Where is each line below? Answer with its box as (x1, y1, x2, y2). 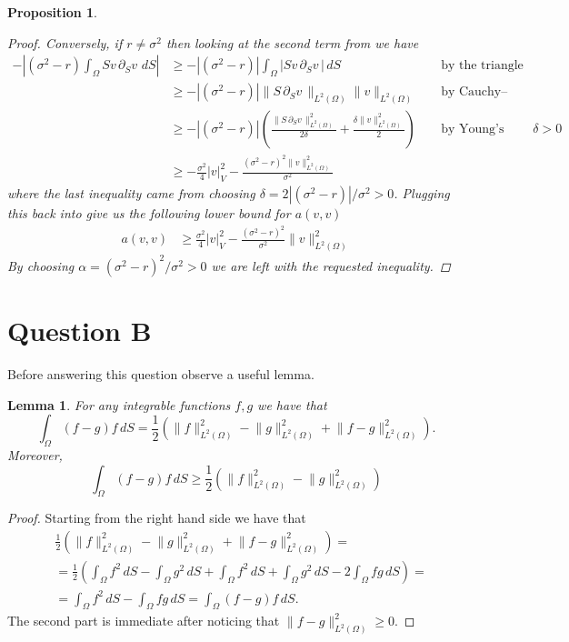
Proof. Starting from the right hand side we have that (7, 508, 306, 527)
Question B (7, 312, 152, 349)
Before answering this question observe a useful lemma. (7, 364, 314, 383)
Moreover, (7, 445, 63, 464)
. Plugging (394, 183, 450, 202)
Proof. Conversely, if (7, 33, 123, 52)
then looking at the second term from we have (165, 33, 419, 52)
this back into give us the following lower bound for (7, 203, 291, 222)
